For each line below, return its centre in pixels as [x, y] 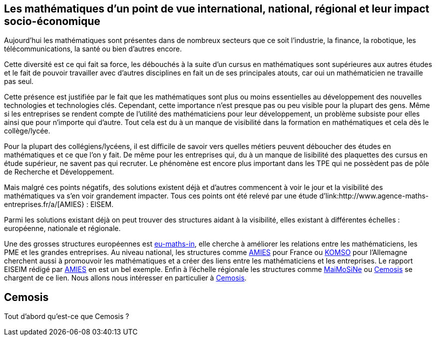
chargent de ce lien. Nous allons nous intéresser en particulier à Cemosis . [125, 278]
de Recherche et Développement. [59, 172]
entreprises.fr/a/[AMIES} [44, 204]
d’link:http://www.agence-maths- [374, 196]
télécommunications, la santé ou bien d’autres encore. [93, 49]
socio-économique [52, 21]
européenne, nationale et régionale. [62, 228]
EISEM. [102, 204]
